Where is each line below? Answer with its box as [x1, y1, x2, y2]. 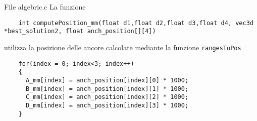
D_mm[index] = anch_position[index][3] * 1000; [25, 101, 189, 109]
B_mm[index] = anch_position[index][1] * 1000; [25, 85, 189, 92]
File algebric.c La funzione [4, 2, 86, 12]
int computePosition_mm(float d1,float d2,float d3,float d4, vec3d [18, 19, 253, 27]
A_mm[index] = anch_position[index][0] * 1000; [25, 76, 189, 84]
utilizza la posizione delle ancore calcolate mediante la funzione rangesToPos [4, 42, 241, 52]
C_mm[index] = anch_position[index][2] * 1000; [25, 93, 189, 101]
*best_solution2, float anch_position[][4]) [4, 28, 156, 35]
